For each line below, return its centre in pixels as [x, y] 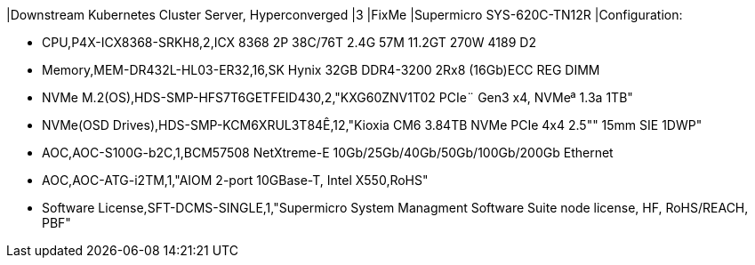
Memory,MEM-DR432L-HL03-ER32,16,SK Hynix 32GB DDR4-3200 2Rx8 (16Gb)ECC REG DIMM [321, 70]
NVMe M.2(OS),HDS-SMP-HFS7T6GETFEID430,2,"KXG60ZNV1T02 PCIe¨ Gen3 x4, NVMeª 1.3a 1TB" [337, 97]
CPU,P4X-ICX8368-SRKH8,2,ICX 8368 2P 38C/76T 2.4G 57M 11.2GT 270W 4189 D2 [289, 42]
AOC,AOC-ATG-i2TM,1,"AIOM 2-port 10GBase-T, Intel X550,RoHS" [235, 180]
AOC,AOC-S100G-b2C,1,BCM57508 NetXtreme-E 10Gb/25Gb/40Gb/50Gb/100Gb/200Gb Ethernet [328, 153]
